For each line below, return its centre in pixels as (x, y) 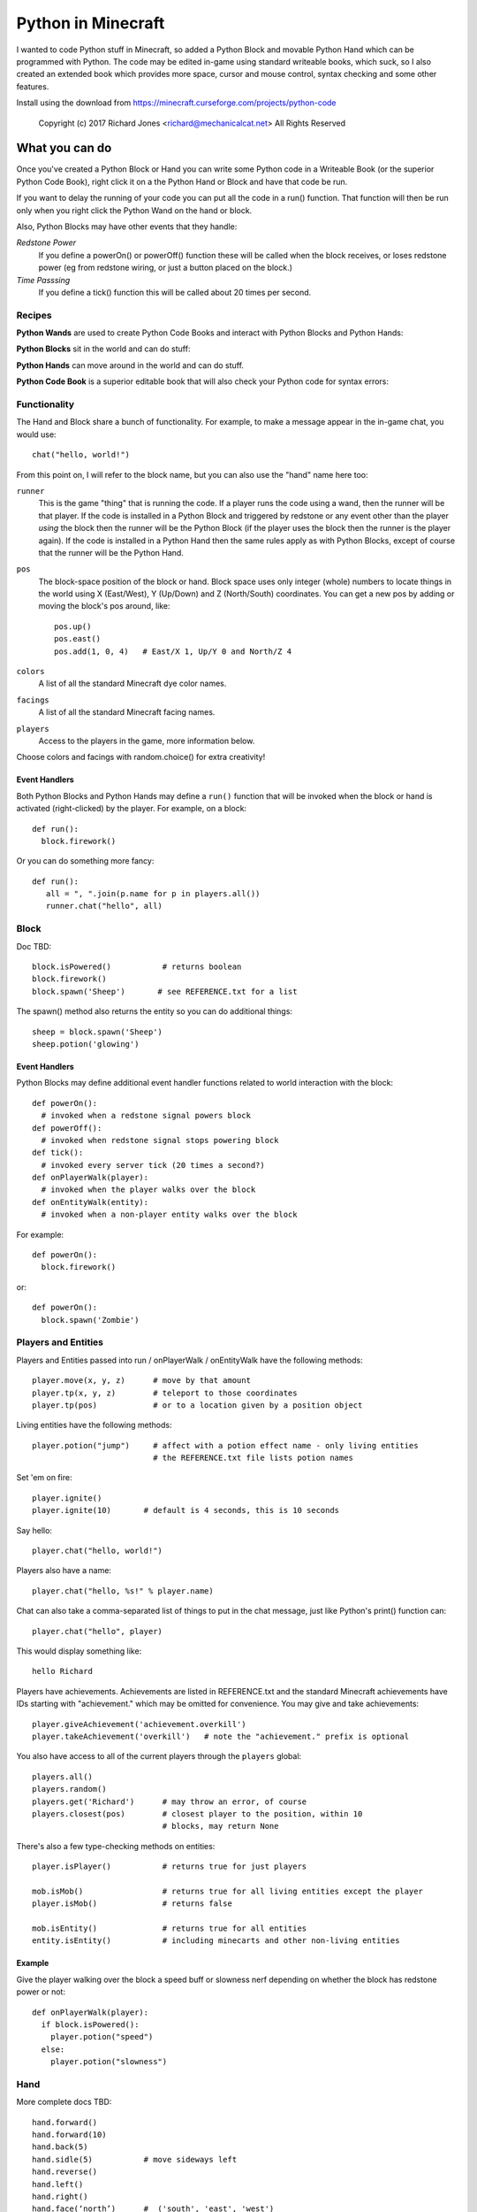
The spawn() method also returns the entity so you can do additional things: (155, 1011)
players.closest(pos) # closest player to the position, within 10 (197, 1813)
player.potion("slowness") (109, 2062)
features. (33, 86)
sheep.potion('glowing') (86, 1044)
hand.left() (58, 2184)
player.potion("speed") (102, 2037)
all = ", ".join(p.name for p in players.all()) (153, 894)
